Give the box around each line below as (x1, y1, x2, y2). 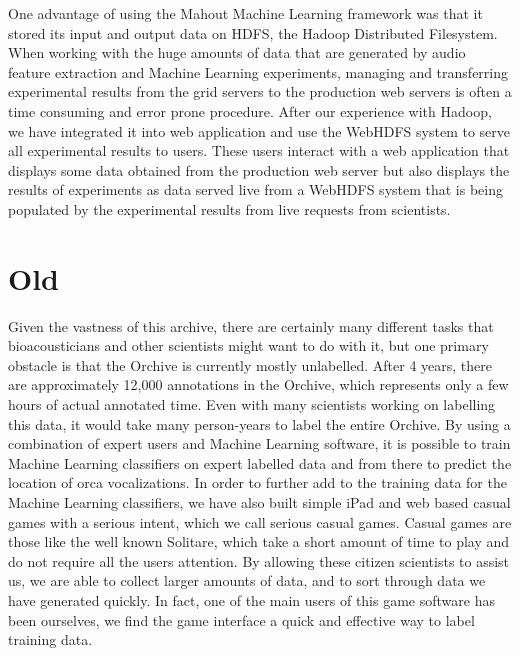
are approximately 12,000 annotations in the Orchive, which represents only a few (8, 374, 509, 395)
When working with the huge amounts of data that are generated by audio (8, 42, 466, 63)
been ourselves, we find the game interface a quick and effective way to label (8, 609, 475, 630)
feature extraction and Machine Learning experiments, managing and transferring (8, 61, 509, 82)
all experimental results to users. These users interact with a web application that (8, 140, 510, 161)
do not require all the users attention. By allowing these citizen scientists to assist (8, 550, 510, 571)
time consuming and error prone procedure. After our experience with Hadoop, (8, 100, 492, 121)
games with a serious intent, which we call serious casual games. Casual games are (8, 511, 512, 532)
